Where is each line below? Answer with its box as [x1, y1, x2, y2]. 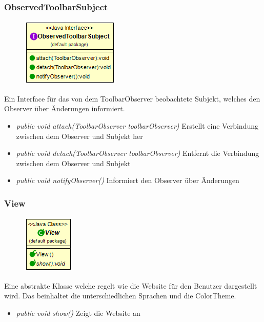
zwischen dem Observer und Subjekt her [16, 130, 143, 141]
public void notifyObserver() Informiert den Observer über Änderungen [16, 175, 239, 186]
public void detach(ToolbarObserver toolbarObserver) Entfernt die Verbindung [16, 148, 259, 158]
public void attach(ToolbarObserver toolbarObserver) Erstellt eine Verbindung [16, 120, 258, 131]
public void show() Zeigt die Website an [16, 307, 140, 318]
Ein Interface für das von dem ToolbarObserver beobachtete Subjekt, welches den [4, 93, 260, 104]
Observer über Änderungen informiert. [4, 103, 125, 114]
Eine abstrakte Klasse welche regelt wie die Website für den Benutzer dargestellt [4, 280, 257, 291]
